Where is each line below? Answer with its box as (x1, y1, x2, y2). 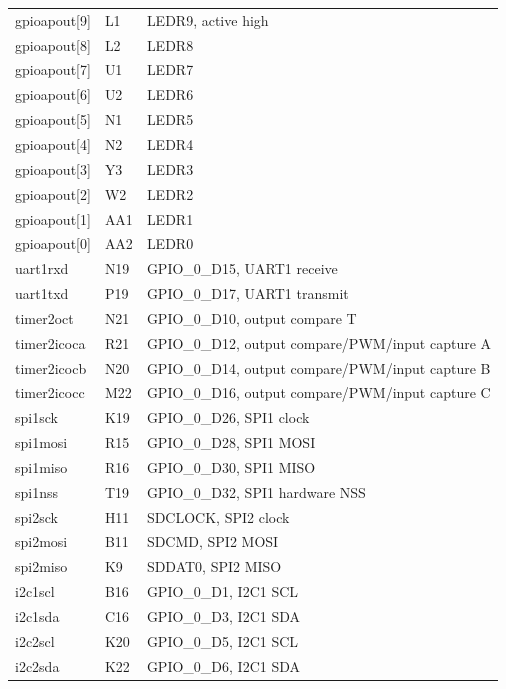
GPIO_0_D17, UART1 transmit (146, 283, 349, 304)
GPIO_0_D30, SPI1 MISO (146, 456, 316, 477)
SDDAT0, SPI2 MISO (146, 556, 282, 577)
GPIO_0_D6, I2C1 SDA (146, 655, 301, 676)
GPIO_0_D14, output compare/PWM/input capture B (146, 357, 491, 378)
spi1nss (15, 481, 59, 502)
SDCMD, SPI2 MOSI (146, 531, 279, 552)
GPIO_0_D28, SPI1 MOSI (146, 432, 316, 453)
